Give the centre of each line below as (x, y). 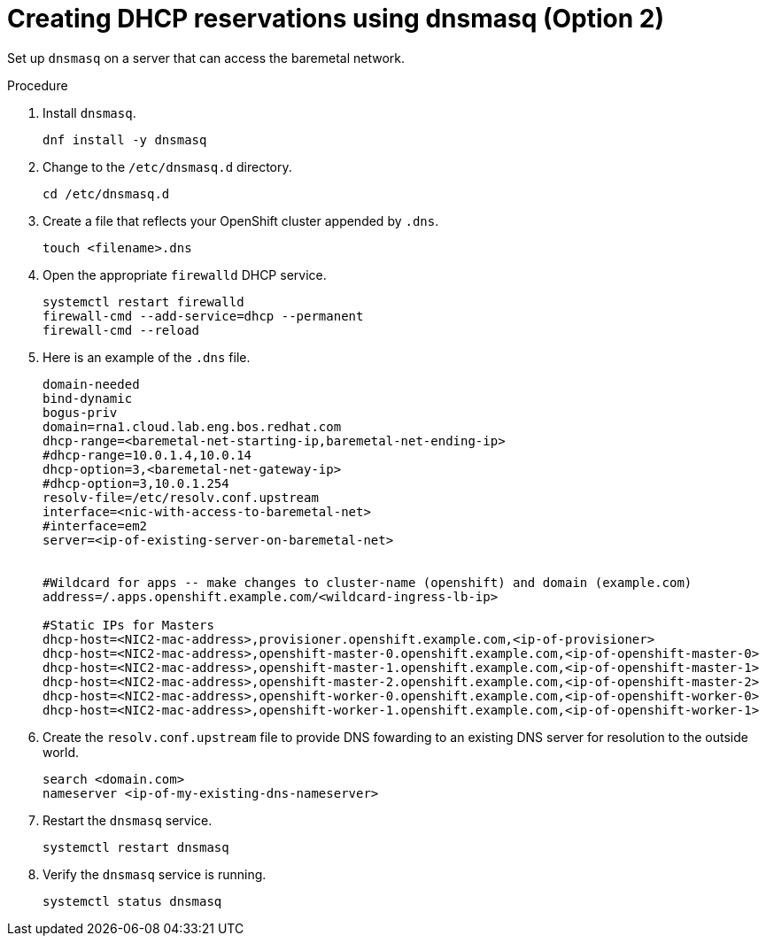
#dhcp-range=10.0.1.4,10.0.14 (147, 455)
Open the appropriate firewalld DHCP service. (185, 274)
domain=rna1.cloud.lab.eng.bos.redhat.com (192, 426)
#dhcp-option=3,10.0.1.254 (136, 483)
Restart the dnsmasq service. (128, 820)
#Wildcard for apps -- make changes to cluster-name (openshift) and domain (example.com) (368, 582)
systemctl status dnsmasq (132, 901)
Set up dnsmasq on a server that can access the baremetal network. (206, 58)
